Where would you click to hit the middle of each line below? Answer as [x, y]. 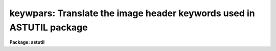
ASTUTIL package [49, 27]
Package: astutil [27, 42]
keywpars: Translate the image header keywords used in [132, 13]
